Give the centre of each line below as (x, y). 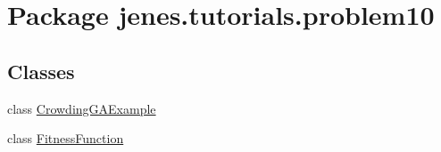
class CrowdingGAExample (82, 108)
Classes (41, 71)
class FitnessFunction (66, 138)
